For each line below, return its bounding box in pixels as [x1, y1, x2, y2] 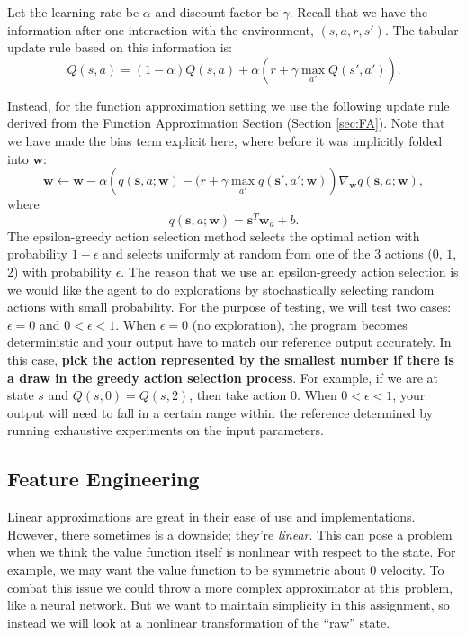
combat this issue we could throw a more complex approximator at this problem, [7, 577, 453, 596]
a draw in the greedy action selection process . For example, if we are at [7, 367, 438, 386]
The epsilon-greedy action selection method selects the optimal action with [7, 226, 420, 245]
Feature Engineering [7, 465, 200, 493]
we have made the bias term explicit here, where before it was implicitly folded [7, 131, 443, 150]
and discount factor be [155, 3, 279, 21]
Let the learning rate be [7, 3, 139, 21]
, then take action [189, 386, 287, 404]
